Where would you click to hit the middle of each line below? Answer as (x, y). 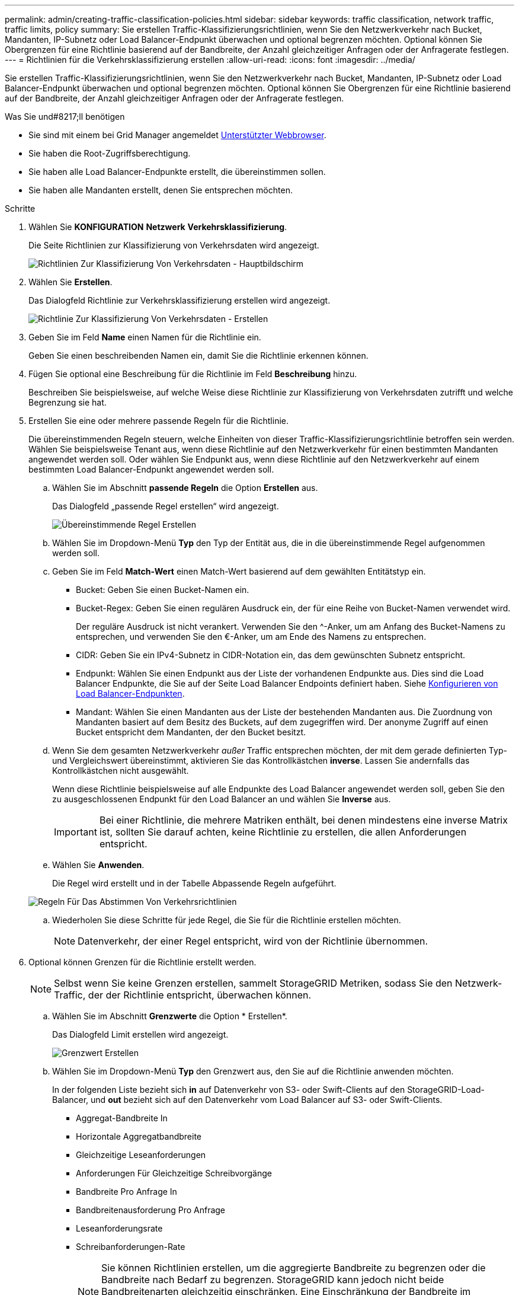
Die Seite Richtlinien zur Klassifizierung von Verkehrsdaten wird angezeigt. (174, 245)
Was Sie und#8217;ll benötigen (65, 117)
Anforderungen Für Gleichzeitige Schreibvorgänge (174, 1173)
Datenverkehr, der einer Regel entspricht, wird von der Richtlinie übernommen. (253, 941)
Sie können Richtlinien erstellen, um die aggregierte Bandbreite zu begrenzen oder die (294, 1268)
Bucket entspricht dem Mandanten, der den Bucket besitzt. (191, 732)
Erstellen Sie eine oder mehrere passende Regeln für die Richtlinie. (159, 421)
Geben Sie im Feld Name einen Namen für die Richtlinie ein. (145, 337)
